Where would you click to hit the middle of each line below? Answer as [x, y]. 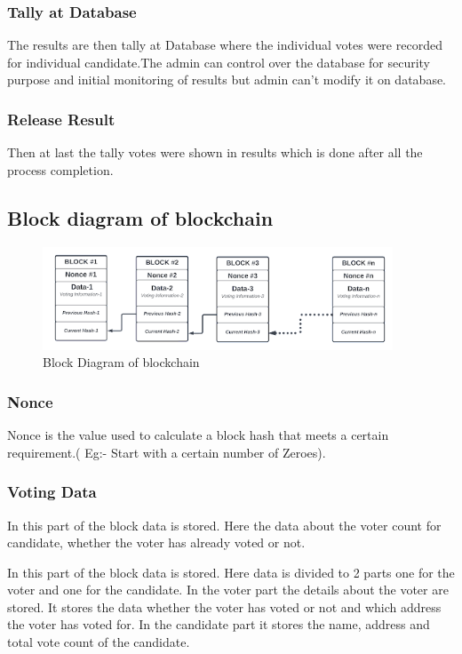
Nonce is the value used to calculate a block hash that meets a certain [198, 435]
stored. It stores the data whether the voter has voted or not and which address [224, 606]
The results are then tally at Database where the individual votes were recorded [225, 45]
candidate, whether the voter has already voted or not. [156, 542]
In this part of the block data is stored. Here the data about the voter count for [224, 525]
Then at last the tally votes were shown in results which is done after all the [215, 152]
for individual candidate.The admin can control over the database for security [219, 62]
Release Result [61, 119]
